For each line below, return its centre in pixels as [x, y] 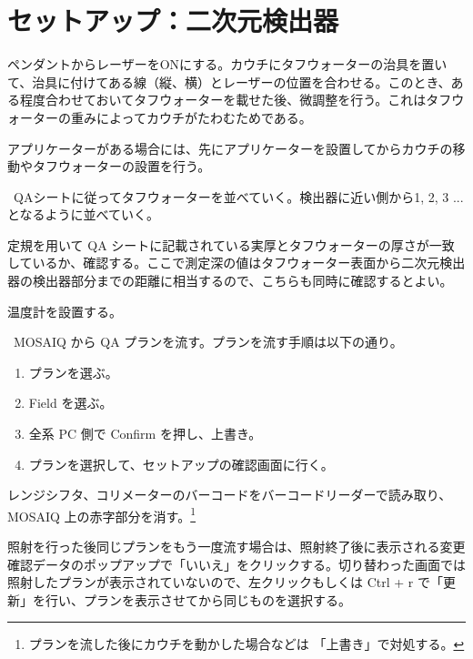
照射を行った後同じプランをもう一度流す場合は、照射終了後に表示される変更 [236, 547]
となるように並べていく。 [84, 214]
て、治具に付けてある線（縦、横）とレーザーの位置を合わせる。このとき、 [229, 81]
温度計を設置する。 [65, 311]
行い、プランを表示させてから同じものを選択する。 [198, 599]
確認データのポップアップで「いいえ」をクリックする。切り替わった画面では [236, 564]
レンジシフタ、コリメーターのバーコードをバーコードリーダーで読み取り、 [230, 495]
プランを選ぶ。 [73, 372]
